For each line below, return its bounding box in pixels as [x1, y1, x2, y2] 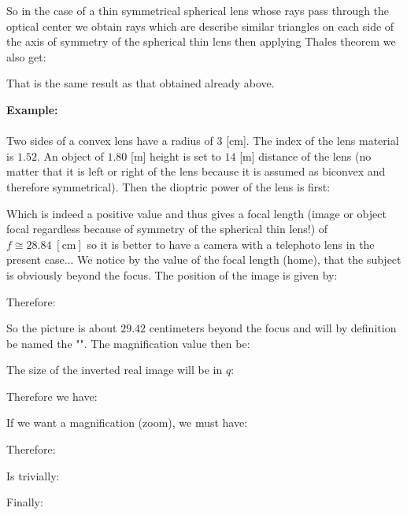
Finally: [6, 494, 43, 510]
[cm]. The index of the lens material [226, 132, 399, 149]
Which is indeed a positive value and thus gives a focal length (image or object [6, 205, 387, 221]
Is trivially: [6, 467, 60, 484]
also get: [6, 48, 46, 65]
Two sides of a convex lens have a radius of [6, 132, 213, 149]
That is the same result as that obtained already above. [6, 75, 275, 91]
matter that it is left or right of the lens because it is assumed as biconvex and [6, 163, 386, 180]
